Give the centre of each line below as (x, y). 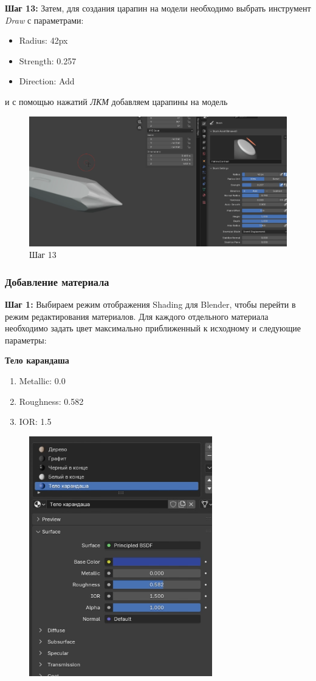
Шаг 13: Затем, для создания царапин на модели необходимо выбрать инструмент (158, 8)
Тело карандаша (37, 360)
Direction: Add (47, 81)
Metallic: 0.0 (42, 380)
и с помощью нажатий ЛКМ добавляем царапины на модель (116, 101)
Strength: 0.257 (48, 60)
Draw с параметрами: (44, 20)
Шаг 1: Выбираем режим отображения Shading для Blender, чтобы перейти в (150, 304)
